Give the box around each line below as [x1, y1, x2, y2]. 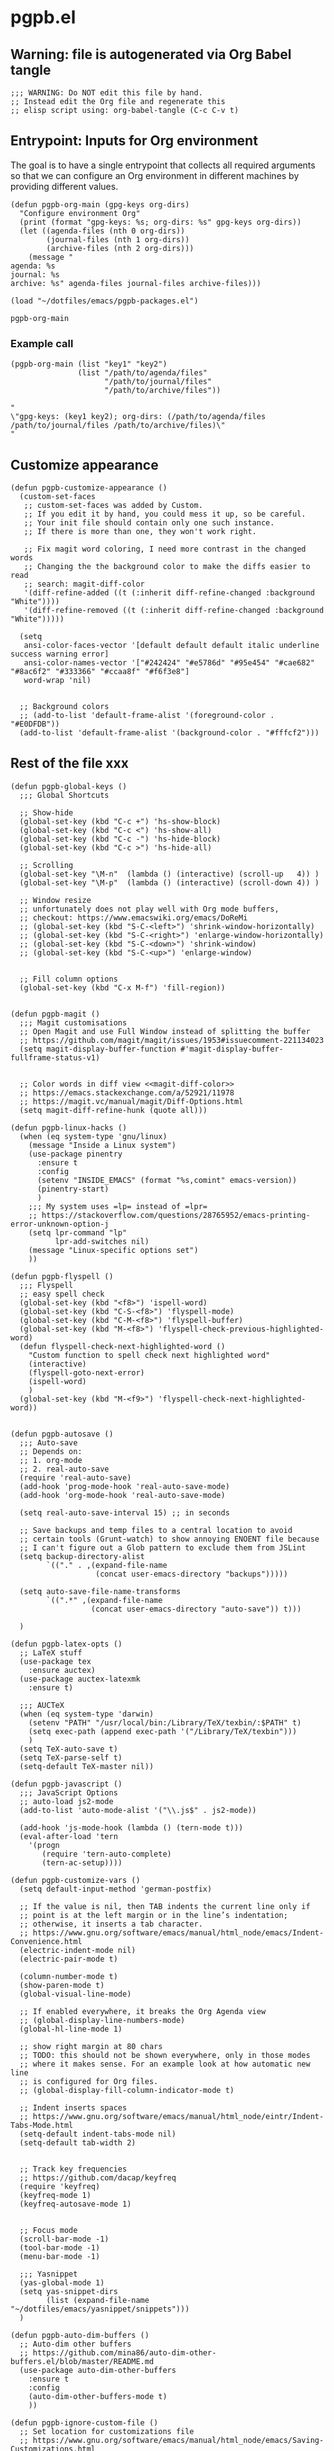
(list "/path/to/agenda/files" [77, 368, 208, 378]
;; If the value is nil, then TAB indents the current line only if [19, 1901, 311, 1911]
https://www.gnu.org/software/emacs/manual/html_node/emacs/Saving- [32, 2435, 325, 2445]
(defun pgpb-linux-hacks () [10, 1122, 128, 1133]
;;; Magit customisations [19, 1017, 128, 1028]
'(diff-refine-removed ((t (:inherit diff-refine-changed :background [23, 605, 325, 615]
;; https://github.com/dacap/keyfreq [19, 2172, 177, 2183]
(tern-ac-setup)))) [41, 1857, 123, 1868]
